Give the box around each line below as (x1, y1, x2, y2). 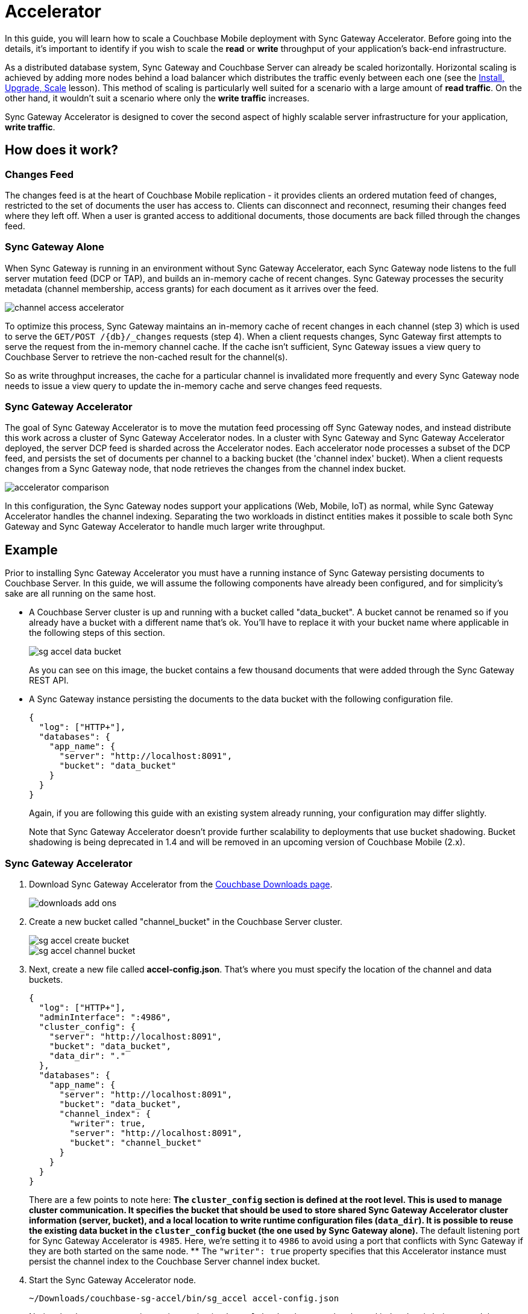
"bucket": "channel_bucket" (69, 1138, 202, 1148)
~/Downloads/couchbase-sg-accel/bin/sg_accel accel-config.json (29, 1293, 339, 1304)
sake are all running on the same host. (5, 588, 156, 599)
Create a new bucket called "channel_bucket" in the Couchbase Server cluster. (29, 916, 342, 927)
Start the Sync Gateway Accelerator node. (29, 1275, 196, 1286)
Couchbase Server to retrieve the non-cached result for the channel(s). (5, 351, 288, 362)
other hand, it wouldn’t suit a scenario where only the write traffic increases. (5, 92, 310, 103)
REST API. (29, 675, 69, 686)
